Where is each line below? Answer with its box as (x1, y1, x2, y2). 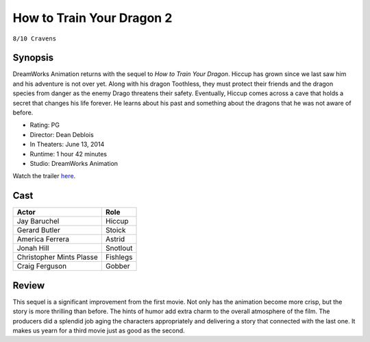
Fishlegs (105, 252, 133, 262)
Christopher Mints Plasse (16, 252, 99, 262)
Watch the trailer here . (12, 172, 76, 180)
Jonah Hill (16, 243, 49, 253)
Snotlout (105, 243, 133, 253)
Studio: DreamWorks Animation (29, 159, 119, 167)
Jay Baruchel (16, 217, 60, 226)
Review (12, 280, 45, 291)
